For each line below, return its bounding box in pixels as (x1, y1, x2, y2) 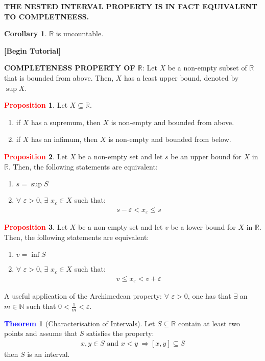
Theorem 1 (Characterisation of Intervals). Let (4, 318, 155, 328)
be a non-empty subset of (167, 62, 247, 73)
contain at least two (178, 318, 240, 328)
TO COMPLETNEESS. (4, 11, 89, 21)
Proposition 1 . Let (4, 100, 68, 110)
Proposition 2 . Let (4, 151, 68, 161)
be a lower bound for (171, 222, 236, 232)
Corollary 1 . (4, 28, 47, 39)
